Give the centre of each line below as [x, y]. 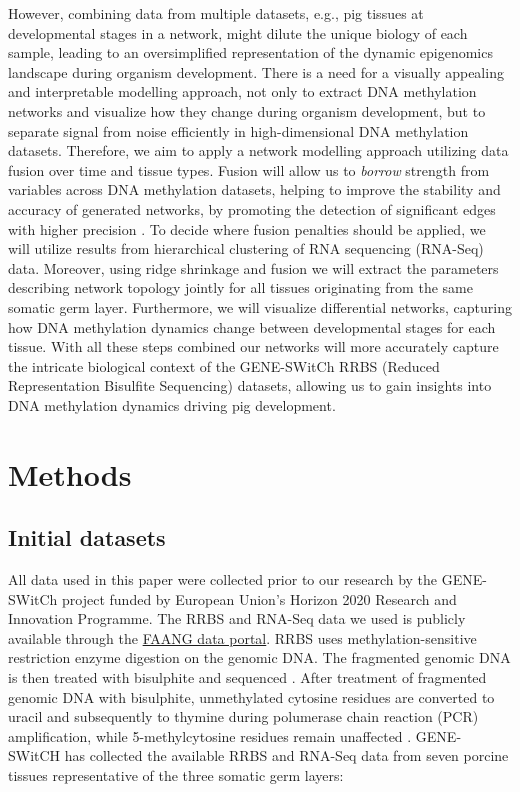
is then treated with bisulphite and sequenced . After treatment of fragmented [247, 677]
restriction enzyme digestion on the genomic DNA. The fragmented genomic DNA [259, 657]
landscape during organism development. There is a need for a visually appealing [256, 71]
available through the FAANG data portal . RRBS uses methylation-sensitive [242, 637]
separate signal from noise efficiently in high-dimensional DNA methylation [238, 130]
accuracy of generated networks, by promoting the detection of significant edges [252, 208]
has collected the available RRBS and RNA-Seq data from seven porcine [286, 755]
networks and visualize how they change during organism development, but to [247, 110]
